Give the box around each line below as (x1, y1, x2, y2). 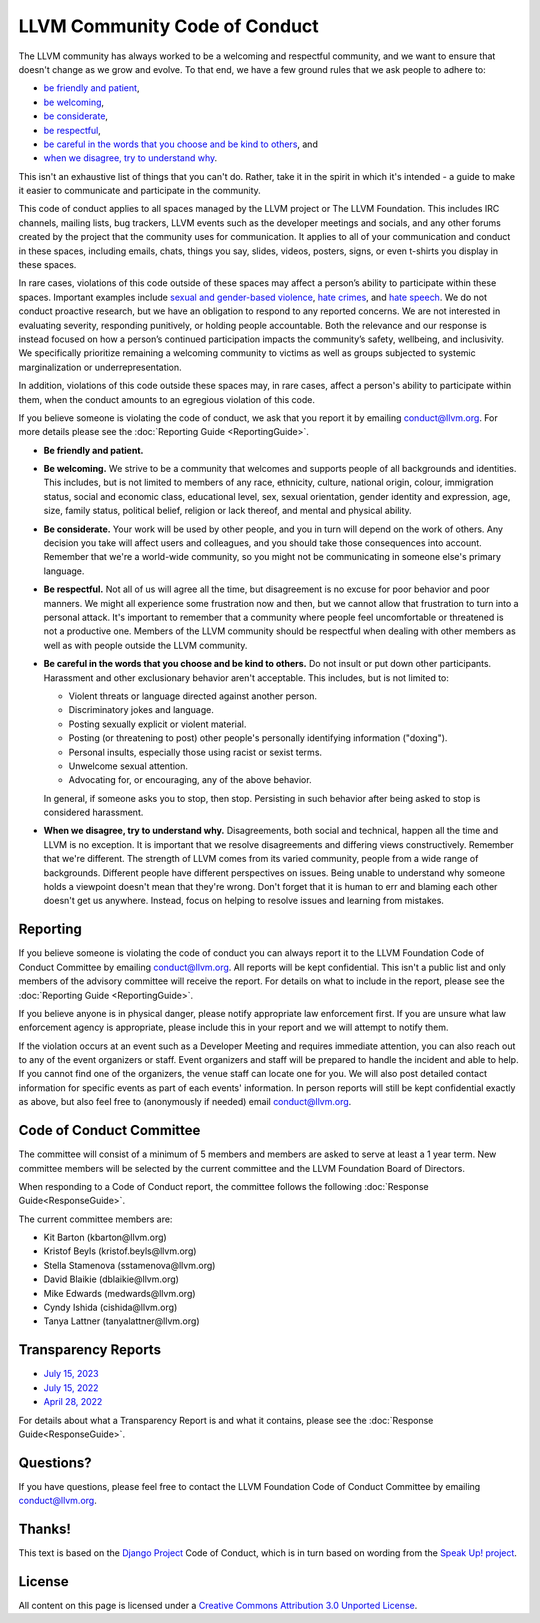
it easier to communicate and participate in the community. (18, 185, 262, 197)
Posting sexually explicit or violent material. (68, 718, 247, 730)
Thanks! (18, 1521, 72, 1538)
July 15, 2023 (43, 1368, 99, 1380)
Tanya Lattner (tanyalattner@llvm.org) (43, 1315, 200, 1327)
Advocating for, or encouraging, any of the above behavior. (68, 774, 312, 786)
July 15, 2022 (43, 1381, 99, 1394)
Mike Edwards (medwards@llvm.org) (43, 1287, 196, 1299)
